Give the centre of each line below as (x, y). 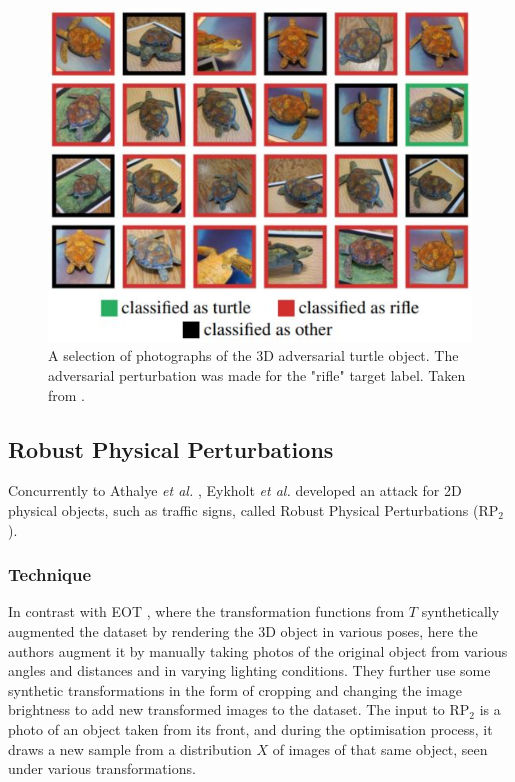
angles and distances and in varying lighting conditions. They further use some (249, 670)
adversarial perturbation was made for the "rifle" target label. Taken (257, 374)
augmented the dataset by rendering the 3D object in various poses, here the (243, 630)
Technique (50, 574)
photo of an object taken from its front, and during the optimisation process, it (250, 728)
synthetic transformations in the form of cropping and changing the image (235, 689)
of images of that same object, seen (380, 748)
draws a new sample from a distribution (130, 748)
